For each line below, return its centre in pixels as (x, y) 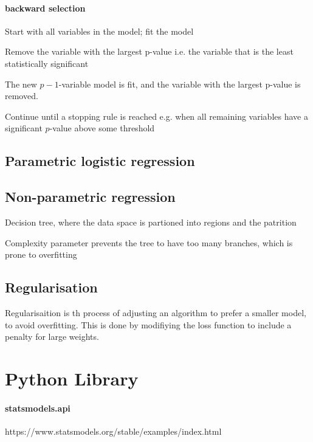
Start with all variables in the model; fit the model (99, 31)
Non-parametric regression (90, 197)
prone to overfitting (41, 254)
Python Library (72, 378)
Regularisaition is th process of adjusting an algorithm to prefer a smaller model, (156, 312)
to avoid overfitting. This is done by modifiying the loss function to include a (148, 324)
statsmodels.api (38, 408)
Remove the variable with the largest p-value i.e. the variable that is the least (149, 51)
